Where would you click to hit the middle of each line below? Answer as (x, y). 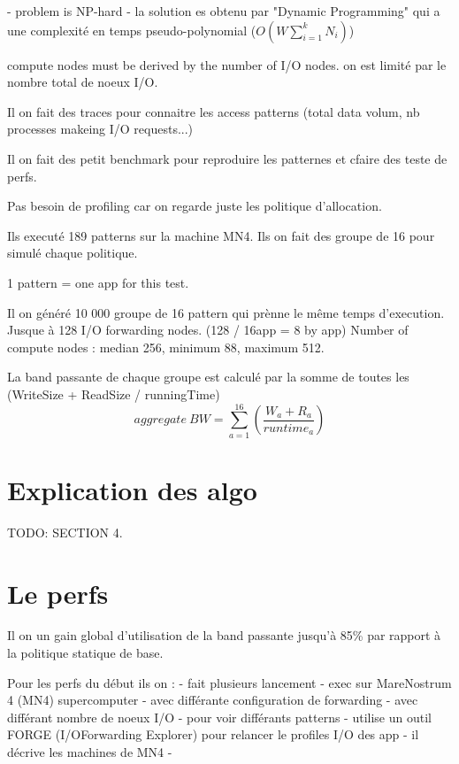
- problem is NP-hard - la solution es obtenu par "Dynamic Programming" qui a (224, 11)
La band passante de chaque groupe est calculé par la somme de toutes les (208, 377)
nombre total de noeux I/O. (83, 82)
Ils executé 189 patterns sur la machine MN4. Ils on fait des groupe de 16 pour (221, 235)
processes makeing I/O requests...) (100, 129)
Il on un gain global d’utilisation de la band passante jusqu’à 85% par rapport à (224, 635)
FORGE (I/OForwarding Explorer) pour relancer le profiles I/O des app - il (213, 734)
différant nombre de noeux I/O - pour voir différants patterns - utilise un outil (219, 717)
